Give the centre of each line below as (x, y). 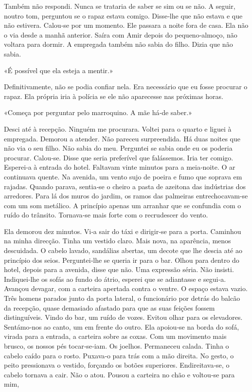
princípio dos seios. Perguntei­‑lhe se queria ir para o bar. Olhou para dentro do (122, 260)
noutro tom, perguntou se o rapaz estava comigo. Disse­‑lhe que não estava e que (123, 15)
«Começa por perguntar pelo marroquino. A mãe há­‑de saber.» (98, 112)
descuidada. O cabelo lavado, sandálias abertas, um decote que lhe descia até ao (123, 250)
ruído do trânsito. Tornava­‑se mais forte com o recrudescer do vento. (106, 215)
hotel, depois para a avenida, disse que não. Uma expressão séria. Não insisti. (119, 269)
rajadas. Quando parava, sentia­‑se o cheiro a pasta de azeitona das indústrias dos (125, 186)
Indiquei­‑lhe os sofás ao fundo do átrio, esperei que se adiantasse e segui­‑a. (115, 279)
